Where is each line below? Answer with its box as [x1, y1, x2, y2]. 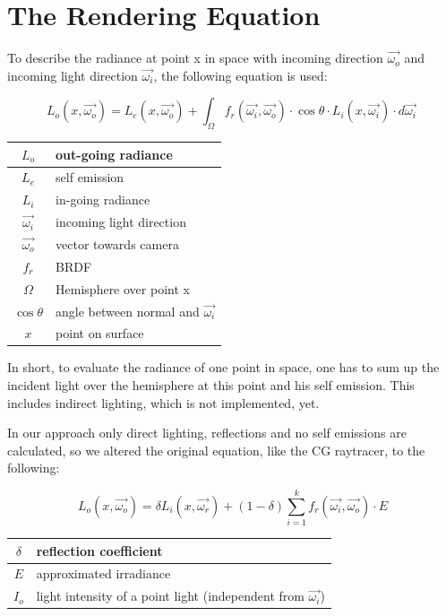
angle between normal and [56, 301, 200, 320]
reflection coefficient [36, 541, 163, 560]
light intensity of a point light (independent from [36, 586, 304, 605]
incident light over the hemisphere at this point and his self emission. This [7, 376, 415, 395]
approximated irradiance [36, 564, 171, 583]
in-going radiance [56, 190, 150, 209]
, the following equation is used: [153, 65, 328, 84]
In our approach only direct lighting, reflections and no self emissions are [7, 423, 407, 442]
